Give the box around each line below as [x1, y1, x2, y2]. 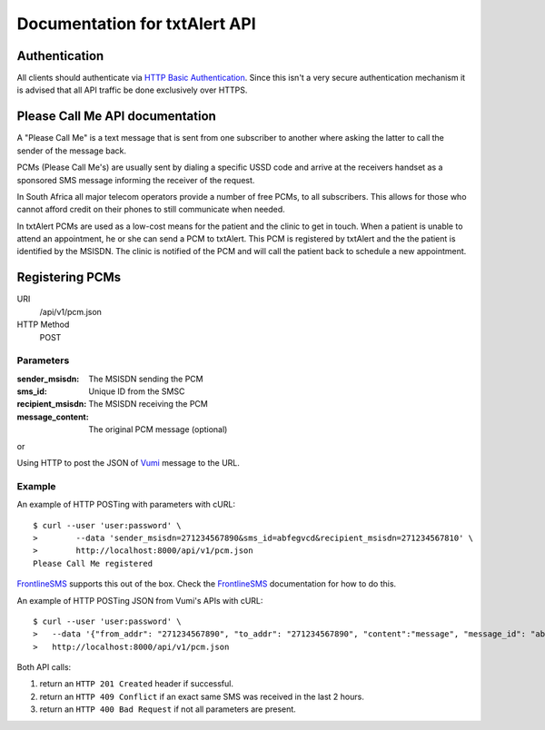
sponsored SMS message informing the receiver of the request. [16, 174, 255, 185]
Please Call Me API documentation [16, 109, 217, 124]
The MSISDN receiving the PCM [88, 399, 208, 409]
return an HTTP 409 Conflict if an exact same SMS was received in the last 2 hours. [39, 691, 365, 702]
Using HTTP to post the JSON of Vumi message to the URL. [16, 458, 241, 469]
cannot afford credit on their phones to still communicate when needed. [16, 204, 285, 215]
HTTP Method [16, 319, 70, 330]
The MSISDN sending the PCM [88, 373, 203, 384]
